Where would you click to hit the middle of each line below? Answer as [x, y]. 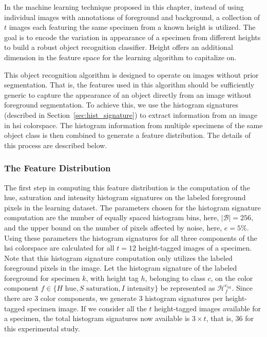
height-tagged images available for [207, 308]
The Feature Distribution [58, 168]
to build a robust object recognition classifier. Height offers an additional [119, 47]
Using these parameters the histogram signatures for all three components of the [131, 237]
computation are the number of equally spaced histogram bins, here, [112, 217]
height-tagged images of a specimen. [195, 248]
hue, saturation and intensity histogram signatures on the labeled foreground [125, 197]
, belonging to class [175, 278]
